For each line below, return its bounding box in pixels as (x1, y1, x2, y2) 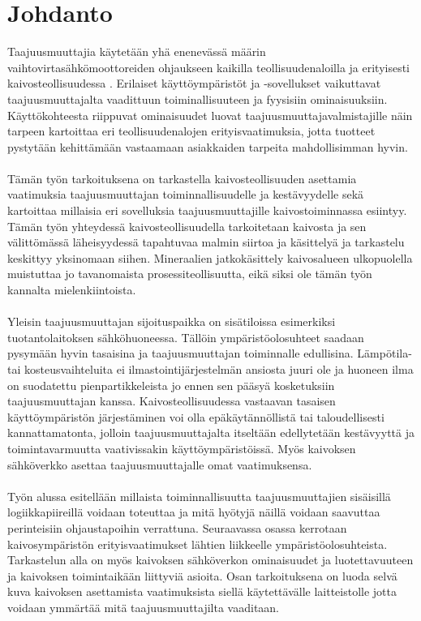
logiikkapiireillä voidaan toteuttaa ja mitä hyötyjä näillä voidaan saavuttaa (7, 503, 380, 520)
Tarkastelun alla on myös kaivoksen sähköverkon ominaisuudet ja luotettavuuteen (7, 551, 414, 568)
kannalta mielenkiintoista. (7, 281, 136, 298)
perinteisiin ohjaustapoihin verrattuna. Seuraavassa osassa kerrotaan (7, 519, 347, 536)
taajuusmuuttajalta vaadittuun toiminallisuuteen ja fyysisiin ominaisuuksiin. (7, 90, 388, 107)
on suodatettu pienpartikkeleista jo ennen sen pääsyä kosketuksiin (7, 376, 335, 393)
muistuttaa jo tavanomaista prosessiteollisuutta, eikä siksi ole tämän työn (7, 265, 372, 282)
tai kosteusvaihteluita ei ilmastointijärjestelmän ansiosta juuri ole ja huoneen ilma (7, 361, 414, 377)
